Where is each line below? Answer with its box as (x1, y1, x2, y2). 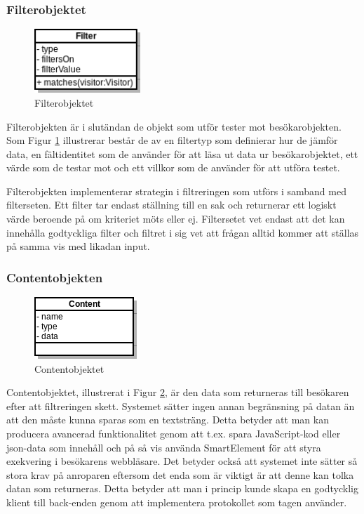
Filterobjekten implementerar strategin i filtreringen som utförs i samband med (6, 183, 346, 198)
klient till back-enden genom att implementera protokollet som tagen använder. (6, 495, 347, 510)
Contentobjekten (6, 268, 103, 286)
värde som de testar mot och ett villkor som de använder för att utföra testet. (6, 160, 340, 175)
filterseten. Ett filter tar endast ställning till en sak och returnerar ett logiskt (6, 197, 337, 212)
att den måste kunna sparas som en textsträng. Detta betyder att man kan (6, 412, 329, 427)
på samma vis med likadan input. (6, 239, 150, 253)
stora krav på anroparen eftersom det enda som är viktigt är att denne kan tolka (6, 467, 354, 482)
